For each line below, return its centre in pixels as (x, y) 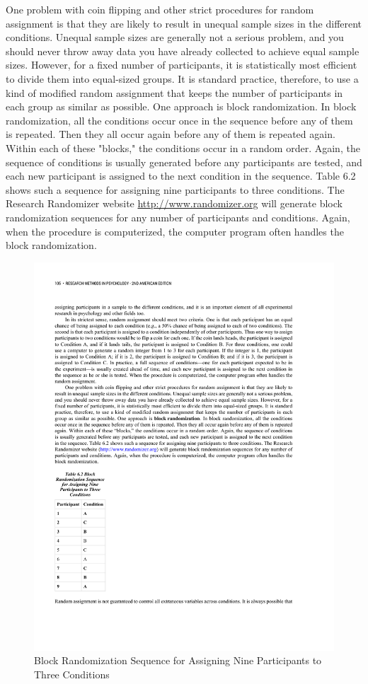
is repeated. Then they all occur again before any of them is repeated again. (171, 134)
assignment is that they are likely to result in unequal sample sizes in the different (184, 23)
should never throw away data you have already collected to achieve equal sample (183, 51)
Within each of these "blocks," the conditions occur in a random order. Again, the (183, 147)
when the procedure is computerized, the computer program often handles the (175, 231)
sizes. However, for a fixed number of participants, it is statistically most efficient (182, 65)
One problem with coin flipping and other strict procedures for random (160, 9)
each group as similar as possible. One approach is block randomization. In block (181, 106)
